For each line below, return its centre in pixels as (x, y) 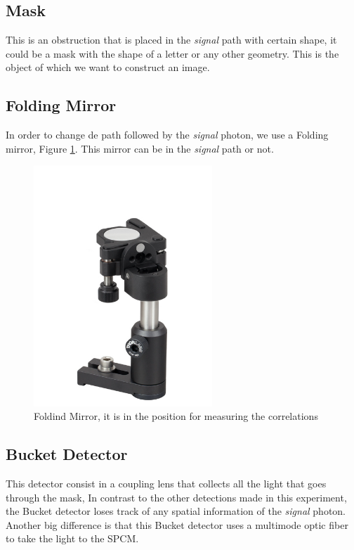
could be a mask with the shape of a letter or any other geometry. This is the (172, 53)
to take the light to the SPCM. (72, 538)
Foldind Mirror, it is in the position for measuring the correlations (176, 416)
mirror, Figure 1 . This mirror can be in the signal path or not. (140, 148)
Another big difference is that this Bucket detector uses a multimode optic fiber (177, 524)
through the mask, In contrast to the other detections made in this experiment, (176, 497)
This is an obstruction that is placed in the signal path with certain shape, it (171, 40)
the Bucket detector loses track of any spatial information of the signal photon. (176, 511)
